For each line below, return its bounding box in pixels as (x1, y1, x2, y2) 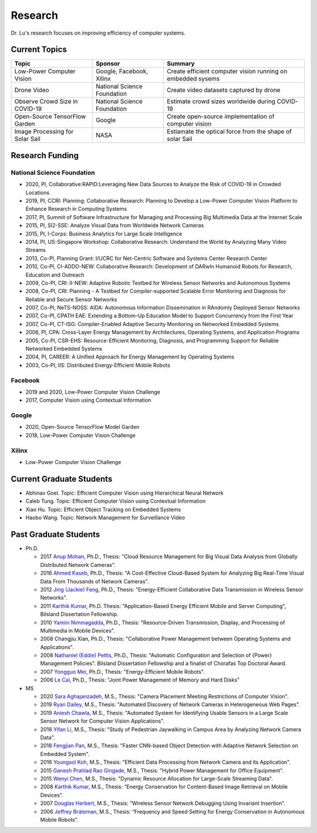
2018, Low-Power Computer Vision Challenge (25, 432, 136, 439)
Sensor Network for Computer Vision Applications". (40, 717, 164, 725)
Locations (25, 189, 50, 196)
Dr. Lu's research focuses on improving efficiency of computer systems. (11, 29, 186, 36)
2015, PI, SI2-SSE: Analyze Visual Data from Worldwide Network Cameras (25, 222, 204, 229)
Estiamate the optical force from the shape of (167, 127, 292, 136)
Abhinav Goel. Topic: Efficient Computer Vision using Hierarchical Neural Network (25, 489, 224, 496)
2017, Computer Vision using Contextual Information (25, 397, 151, 404)
